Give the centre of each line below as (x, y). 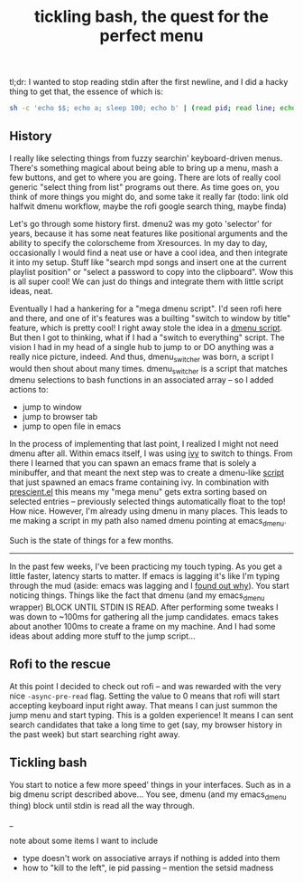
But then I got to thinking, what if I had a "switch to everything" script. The (147, 337)
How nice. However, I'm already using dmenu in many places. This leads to (149, 511)
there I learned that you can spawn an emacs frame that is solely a (133, 463)
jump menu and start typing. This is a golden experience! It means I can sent (151, 715)
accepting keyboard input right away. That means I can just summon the (143, 705)
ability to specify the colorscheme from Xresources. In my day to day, (138, 242)
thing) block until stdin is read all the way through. (102, 806)
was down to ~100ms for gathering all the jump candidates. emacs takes (144, 617)
